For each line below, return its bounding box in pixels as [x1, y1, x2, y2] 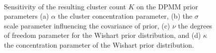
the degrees [178, 20, 213, 30]
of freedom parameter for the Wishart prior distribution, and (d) [4, 30, 201, 40]
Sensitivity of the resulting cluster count [4, 1, 126, 11]
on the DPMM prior [136, 1, 198, 11]
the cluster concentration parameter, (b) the [58, 11, 193, 21]
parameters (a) [4, 11, 49, 21]
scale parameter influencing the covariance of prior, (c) [4, 20, 170, 30]
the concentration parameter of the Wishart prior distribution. [4, 39, 194, 50]
